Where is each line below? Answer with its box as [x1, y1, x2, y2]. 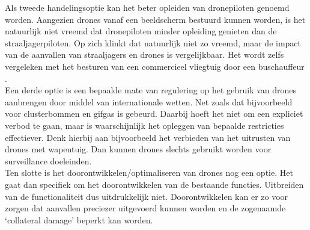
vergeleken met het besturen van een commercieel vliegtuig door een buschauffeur [5, 60, 305, 72]
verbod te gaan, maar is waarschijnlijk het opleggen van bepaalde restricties [5, 119, 284, 131]
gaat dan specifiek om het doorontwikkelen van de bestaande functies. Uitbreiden [5, 178, 304, 190]
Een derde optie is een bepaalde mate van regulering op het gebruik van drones [5, 84, 297, 96]
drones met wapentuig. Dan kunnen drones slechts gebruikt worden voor [5, 143, 272, 155]
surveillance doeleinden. [5, 154, 92, 167]
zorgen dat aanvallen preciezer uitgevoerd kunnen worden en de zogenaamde [5, 202, 286, 214]
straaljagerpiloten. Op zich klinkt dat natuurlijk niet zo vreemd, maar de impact [5, 36, 302, 49]
